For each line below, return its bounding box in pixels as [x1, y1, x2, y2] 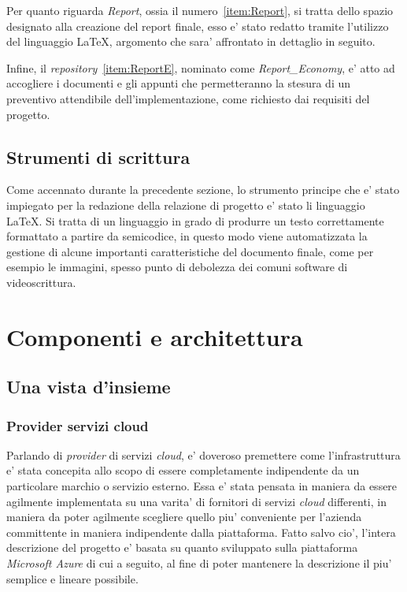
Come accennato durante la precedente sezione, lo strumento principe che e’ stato [6, 181, 400, 198]
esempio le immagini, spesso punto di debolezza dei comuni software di [6, 259, 348, 275]
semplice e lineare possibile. [6, 570, 139, 586]
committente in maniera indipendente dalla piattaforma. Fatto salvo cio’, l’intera [6, 523, 396, 540]
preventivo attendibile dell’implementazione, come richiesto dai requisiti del [6, 90, 370, 106]
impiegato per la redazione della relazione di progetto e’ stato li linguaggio [6, 196, 365, 213]
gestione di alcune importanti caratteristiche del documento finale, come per [6, 243, 374, 259]
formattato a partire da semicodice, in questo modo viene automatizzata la [6, 228, 368, 244]
